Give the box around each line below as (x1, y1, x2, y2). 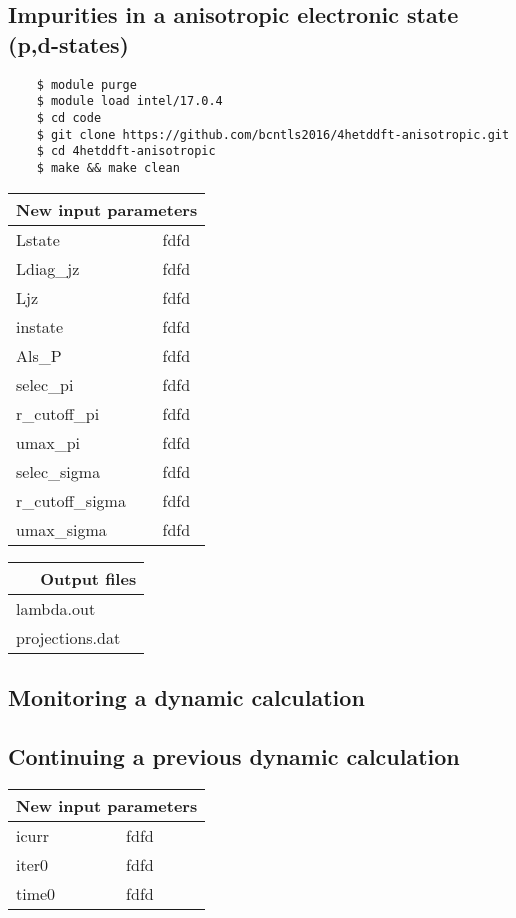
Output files (40, 566, 137, 590)
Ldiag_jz (16, 256, 80, 280)
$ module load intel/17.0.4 (36, 94, 223, 109)
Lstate (16, 227, 60, 251)
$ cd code (36, 110, 102, 125)
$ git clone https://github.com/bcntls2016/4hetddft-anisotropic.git (36, 127, 510, 142)
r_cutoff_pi (16, 401, 100, 425)
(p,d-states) (8, 28, 130, 59)
